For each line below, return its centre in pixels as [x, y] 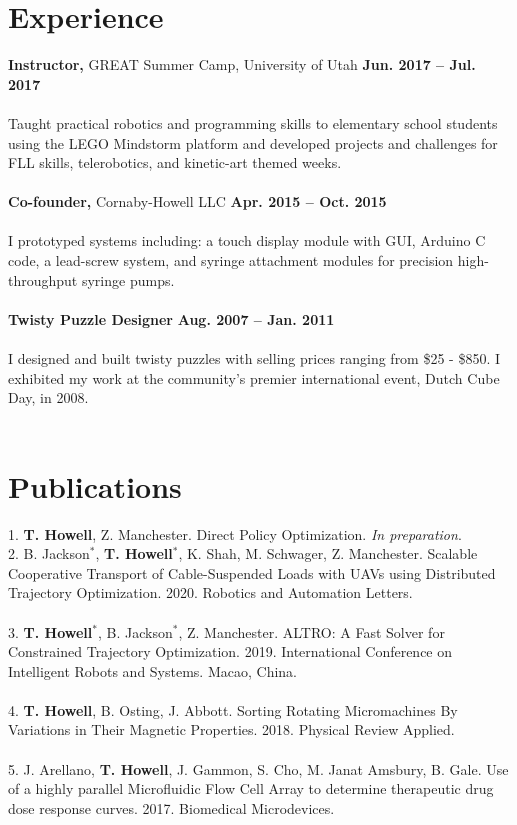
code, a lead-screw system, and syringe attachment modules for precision [231, 260]
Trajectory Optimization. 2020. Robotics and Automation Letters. [210, 592]
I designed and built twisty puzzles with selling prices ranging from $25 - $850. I [254, 358]
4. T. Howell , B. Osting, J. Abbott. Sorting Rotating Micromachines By [233, 709]
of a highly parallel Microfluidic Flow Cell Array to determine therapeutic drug [251, 788]
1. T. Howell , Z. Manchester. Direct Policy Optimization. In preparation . [235, 533]
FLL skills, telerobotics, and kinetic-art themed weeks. [175, 162]
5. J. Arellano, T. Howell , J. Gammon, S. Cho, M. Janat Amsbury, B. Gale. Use [258, 768]
